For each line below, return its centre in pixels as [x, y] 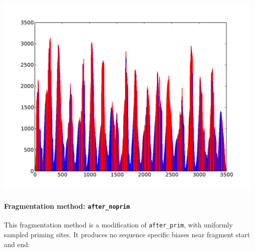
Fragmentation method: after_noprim [67, 206]
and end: [17, 244]
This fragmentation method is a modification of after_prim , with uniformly [118, 225]
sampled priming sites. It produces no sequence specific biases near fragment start [127, 235]
